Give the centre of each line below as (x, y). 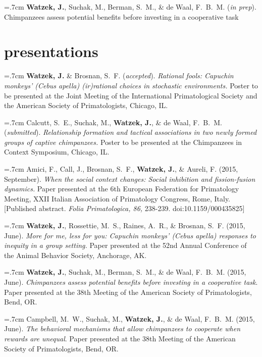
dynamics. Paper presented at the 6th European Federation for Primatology (122, 189)
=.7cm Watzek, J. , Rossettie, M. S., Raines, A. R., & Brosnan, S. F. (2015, (125, 225)
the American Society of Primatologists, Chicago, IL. (86, 105)
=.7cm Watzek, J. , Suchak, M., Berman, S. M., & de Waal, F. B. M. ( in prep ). (130, 7)
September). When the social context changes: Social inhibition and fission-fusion (130, 178)
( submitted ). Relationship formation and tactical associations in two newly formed (130, 132)
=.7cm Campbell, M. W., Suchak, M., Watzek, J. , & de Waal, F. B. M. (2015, (129, 318)
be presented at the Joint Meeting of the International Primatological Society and (131, 95)
